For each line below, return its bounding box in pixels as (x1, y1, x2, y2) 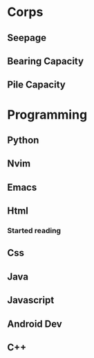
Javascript (7, 294, 55, 306)
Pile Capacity (7, 79, 66, 91)
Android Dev (7, 318, 62, 330)
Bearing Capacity (7, 55, 84, 67)
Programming (7, 107, 88, 122)
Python (7, 134, 39, 146)
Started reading (7, 226, 61, 236)
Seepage (7, 32, 47, 44)
